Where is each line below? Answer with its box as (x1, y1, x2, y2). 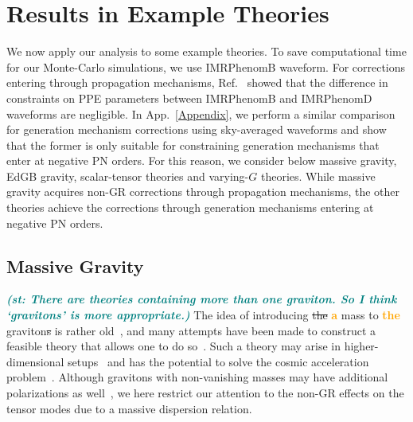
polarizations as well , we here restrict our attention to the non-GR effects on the (6, 385, 404, 401)
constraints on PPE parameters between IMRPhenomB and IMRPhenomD (6, 89, 372, 106)
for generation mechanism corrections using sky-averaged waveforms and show (6, 121, 387, 138)
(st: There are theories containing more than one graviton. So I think (6, 291, 397, 307)
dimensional (6, 353, 64, 369)
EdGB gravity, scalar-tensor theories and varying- (6, 167, 249, 184)
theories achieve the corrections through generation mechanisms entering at (6, 199, 374, 216)
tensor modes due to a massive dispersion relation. (6, 400, 252, 416)
